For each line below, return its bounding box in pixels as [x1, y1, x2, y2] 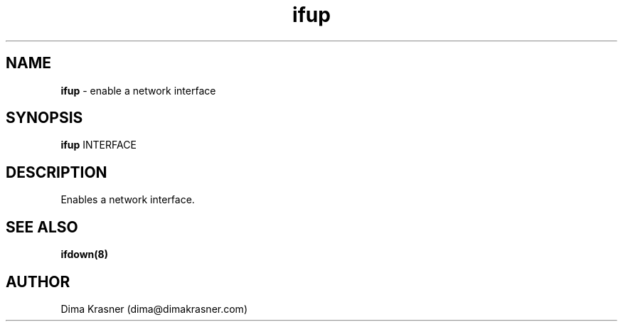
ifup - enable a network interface [60, 84, 216, 97]
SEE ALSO [6, 218, 78, 236]
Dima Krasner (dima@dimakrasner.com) [60, 302, 247, 315]
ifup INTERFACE [60, 139, 137, 151]
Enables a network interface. [60, 193, 195, 206]
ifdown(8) [60, 248, 108, 261]
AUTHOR [6, 272, 70, 291]
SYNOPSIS [6, 109, 83, 127]
